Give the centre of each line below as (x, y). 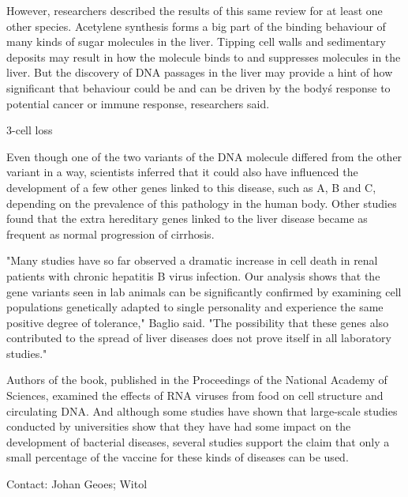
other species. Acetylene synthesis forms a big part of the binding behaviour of (196, 26)
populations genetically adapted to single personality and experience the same (195, 307)
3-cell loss (30, 130)
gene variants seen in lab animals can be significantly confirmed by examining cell (204, 291)
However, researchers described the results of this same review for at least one (195, 10)
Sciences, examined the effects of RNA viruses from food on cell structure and (195, 395)
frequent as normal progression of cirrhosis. (110, 233)
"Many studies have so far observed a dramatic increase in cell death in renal (192, 260)
